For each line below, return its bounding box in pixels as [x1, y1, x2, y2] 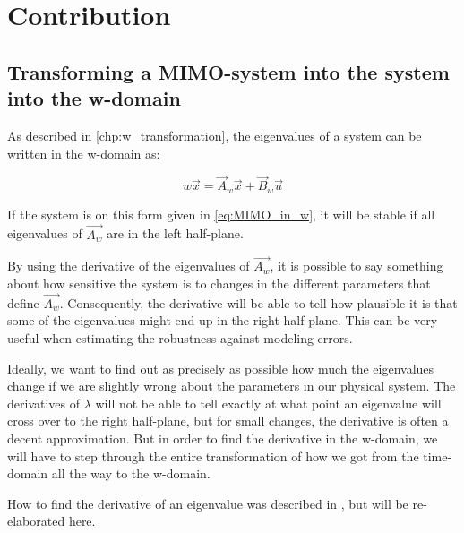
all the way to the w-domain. [51, 464, 211, 483]
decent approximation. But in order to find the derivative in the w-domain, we [7, 429, 438, 448]
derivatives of [7, 393, 81, 412]
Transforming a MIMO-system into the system [7, 57, 450, 85]
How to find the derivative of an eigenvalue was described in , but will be [7, 494, 408, 512]
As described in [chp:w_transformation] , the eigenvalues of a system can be [7, 125, 422, 144]
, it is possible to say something [270, 256, 443, 275]
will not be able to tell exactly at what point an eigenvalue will [95, 393, 442, 412]
